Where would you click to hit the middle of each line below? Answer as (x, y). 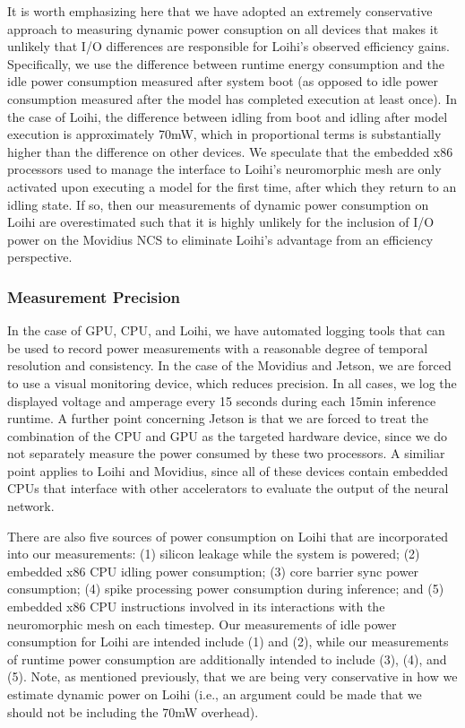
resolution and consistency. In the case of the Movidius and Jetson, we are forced (229, 365)
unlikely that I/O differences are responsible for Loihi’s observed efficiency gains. (228, 46)
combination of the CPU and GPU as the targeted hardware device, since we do (228, 435)
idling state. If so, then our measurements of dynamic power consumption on (218, 204)
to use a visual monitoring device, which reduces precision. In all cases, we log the (232, 382)
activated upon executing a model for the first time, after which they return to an (232, 186)
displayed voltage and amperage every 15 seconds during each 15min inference (222, 400)
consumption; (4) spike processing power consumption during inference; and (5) (226, 589)
